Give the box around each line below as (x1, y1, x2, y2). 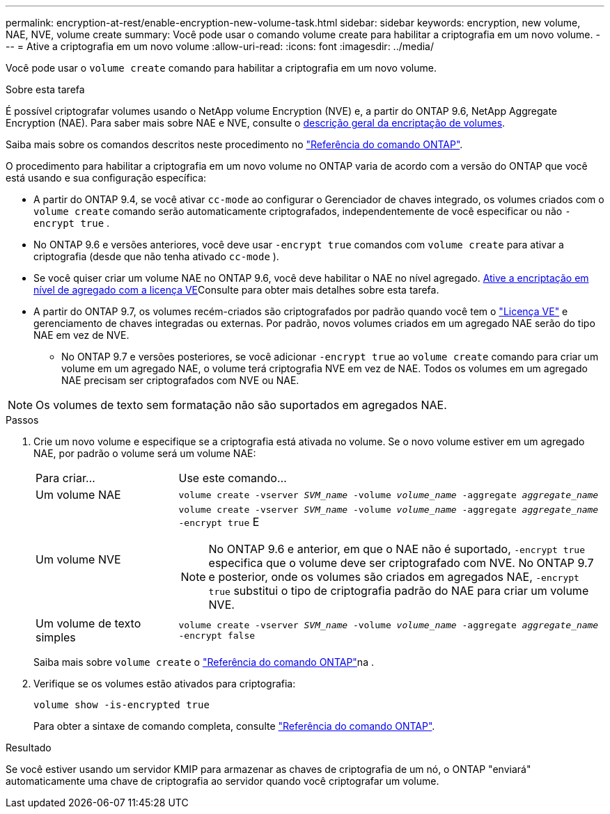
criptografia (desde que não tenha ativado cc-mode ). (33, 250, 279, 262)
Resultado (6, 742, 52, 753)
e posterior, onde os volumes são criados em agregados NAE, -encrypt (208, 570, 579, 584)
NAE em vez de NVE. (33, 329, 130, 341)
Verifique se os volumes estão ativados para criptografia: (33, 678, 296, 689)
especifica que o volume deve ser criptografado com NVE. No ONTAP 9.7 (208, 556, 594, 570)
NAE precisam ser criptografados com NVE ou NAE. (61, 374, 299, 386)
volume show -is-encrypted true (33, 699, 210, 710)
